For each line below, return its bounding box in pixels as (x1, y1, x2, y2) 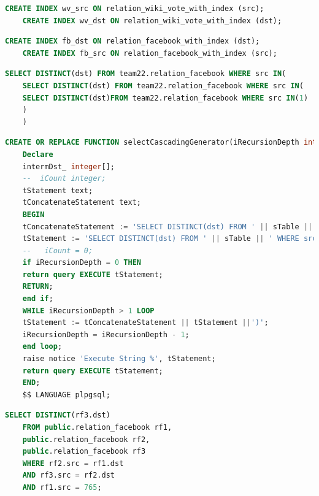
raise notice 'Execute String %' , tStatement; (22, 354, 216, 364)
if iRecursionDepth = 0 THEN (22, 258, 141, 267)
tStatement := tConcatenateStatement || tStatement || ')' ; (22, 318, 269, 327)
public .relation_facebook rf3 (22, 447, 146, 456)
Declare (22, 150, 53, 159)
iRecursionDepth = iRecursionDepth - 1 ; (22, 330, 190, 339)
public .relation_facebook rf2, (22, 435, 150, 444)
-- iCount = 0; (22, 246, 93, 255)
